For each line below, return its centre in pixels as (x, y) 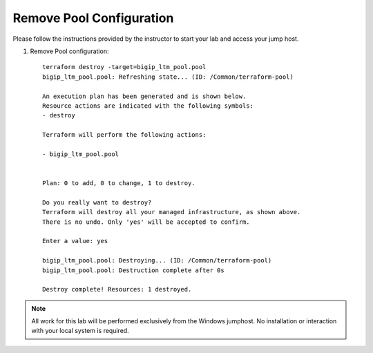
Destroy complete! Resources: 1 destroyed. (117, 289)
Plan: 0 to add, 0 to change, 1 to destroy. (119, 183)
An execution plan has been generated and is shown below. (144, 96)
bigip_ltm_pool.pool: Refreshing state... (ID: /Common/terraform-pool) (168, 77)
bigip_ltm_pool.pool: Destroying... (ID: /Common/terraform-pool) (157, 260)
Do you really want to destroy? (97, 202)
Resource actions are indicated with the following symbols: (148, 106)
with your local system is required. (80, 331)
